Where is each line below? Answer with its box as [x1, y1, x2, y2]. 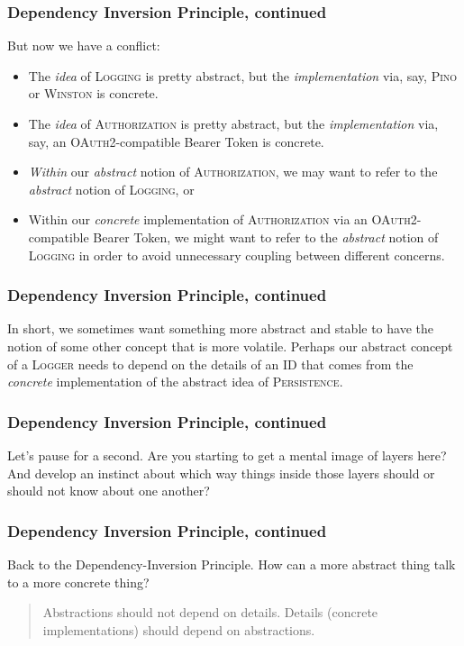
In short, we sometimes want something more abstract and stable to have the [7, 319, 434, 338]
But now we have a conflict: [7, 36, 160, 55]
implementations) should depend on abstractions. [42, 620, 315, 639]
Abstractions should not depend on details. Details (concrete [42, 603, 378, 622]
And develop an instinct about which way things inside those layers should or [7, 463, 435, 482]
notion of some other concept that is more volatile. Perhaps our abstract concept [7, 336, 453, 355]
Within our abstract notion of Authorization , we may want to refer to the [28, 162, 438, 181]
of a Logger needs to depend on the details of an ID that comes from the [7, 354, 414, 373]
